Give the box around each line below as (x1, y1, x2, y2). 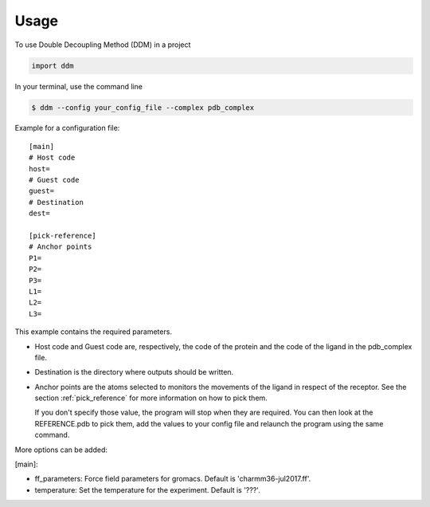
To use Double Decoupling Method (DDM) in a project (14, 40, 191, 49)
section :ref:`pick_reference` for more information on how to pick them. (34, 393, 268, 403)
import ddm (31, 61, 74, 70)
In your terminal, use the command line (14, 81, 143, 91)
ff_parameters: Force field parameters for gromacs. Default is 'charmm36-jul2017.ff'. (34, 474, 311, 484)
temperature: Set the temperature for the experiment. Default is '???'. (34, 485, 260, 494)
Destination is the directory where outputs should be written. (34, 367, 234, 377)
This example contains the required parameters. (14, 327, 173, 336)
